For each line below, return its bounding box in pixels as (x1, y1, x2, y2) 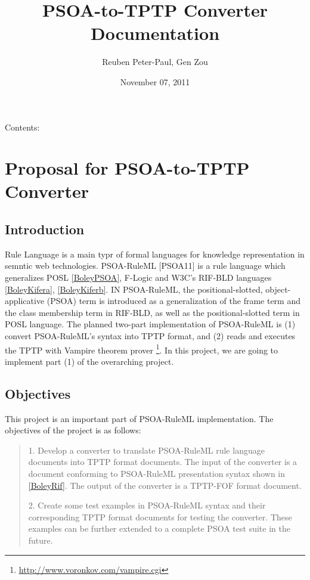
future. (28, 534, 53, 546)
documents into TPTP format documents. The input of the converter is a (28, 455, 297, 468)
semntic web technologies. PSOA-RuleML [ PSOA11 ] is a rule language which (5, 259, 286, 272)
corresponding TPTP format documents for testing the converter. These (28, 510, 292, 523)
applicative (5, 294, 45, 307)
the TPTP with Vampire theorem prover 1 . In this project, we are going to (5, 342, 278, 356)
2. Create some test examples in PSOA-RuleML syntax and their (28, 499, 266, 511)
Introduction (5, 220, 85, 238)
